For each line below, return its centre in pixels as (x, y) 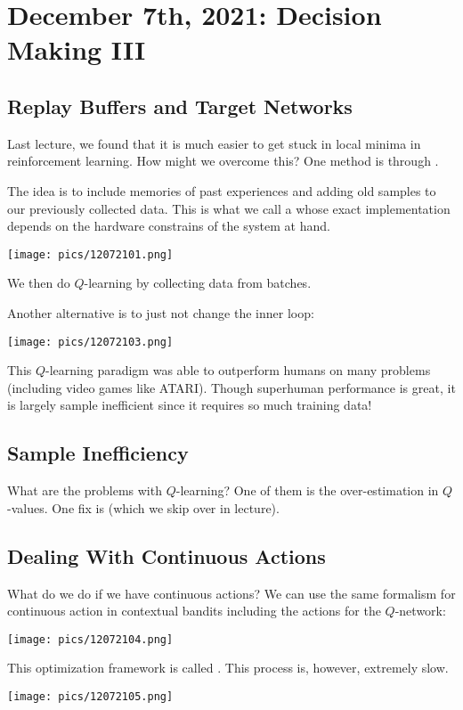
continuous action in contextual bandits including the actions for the (194, 611)
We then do (39, 283)
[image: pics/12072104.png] (90, 639)
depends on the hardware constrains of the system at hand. (169, 226)
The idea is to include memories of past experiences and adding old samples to (222, 190)
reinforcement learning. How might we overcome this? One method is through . (223, 161)
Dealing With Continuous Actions (167, 555)
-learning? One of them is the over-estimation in (307, 490)
